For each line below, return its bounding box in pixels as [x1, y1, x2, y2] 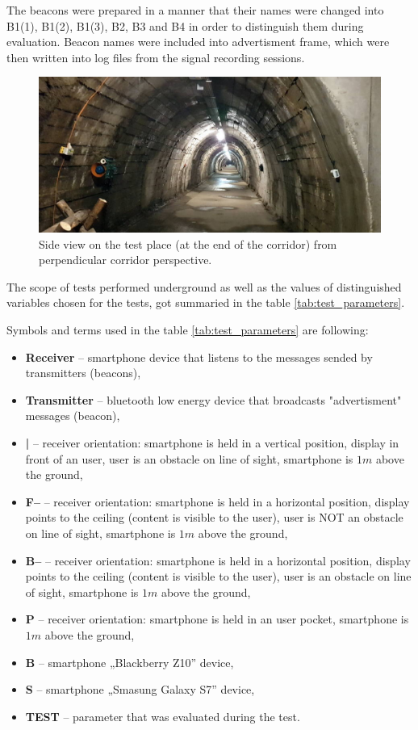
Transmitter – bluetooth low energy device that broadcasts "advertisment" [25, 391, 402, 408]
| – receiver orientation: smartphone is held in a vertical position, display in [25, 434, 399, 451]
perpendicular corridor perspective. [39, 251, 212, 268]
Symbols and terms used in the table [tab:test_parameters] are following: [6, 321, 369, 338]
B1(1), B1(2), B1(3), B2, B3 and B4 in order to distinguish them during [6, 17, 364, 34]
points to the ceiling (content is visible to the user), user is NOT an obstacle [25, 509, 403, 526]
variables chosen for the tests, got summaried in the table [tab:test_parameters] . [6, 294, 405, 311]
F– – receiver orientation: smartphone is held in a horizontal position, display [25, 493, 410, 510]
